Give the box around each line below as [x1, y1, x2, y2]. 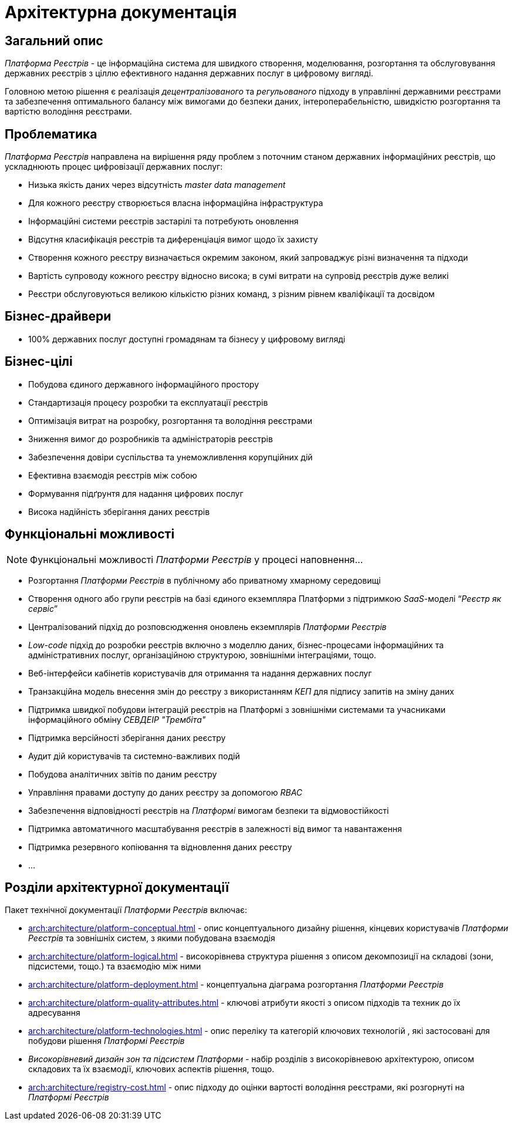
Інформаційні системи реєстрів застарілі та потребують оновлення [28, 216, 299, 227]
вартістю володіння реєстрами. [5, 106, 132, 117]
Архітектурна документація [5, 2, 237, 22]
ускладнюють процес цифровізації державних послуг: [5, 161, 223, 172]
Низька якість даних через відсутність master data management [28, 180, 286, 190]
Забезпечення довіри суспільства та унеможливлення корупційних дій [28, 452, 313, 462]
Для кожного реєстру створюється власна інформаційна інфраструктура [28, 198, 323, 208]
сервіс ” [28, 603, 58, 614]
